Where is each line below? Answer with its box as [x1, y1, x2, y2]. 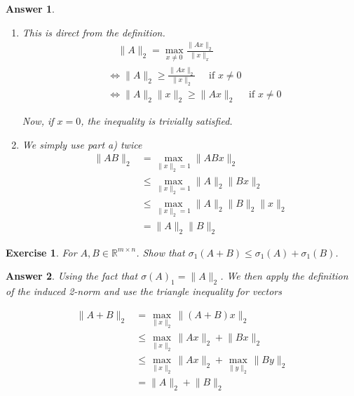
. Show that [136, 245, 185, 259]
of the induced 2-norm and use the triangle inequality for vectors [6, 284, 282, 299]
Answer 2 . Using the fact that [6, 268, 138, 283]
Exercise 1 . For [6, 245, 77, 259]
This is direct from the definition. [22, 25, 165, 39]
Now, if [22, 114, 54, 128]
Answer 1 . [6, 1, 55, 15]
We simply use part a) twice [22, 137, 142, 151]
